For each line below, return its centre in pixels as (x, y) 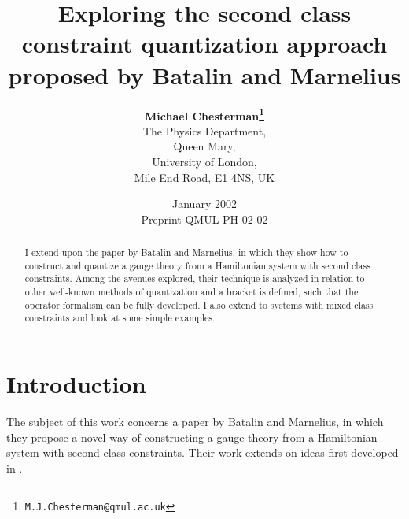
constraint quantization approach (204, 44)
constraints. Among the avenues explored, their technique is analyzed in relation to (195, 278)
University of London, (204, 161)
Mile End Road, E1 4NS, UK (204, 177)
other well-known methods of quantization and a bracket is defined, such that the (192, 292)
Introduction (76, 384)
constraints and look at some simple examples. (120, 318)
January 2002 (204, 204)
